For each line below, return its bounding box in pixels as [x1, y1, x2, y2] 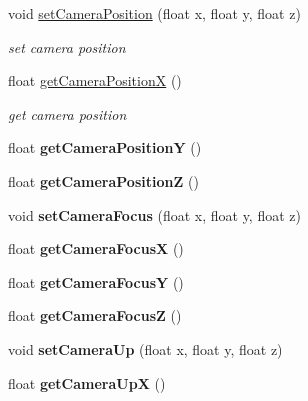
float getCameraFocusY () [8, 271, 184, 292]
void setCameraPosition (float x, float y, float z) [8, 3, 301, 23]
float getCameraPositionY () [8, 137, 202, 158]
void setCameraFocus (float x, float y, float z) [8, 204, 301, 225]
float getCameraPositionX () [8, 70, 182, 91]
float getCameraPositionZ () [8, 170, 199, 191]
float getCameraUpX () [8, 372, 166, 393]
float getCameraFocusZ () [8, 305, 182, 326]
